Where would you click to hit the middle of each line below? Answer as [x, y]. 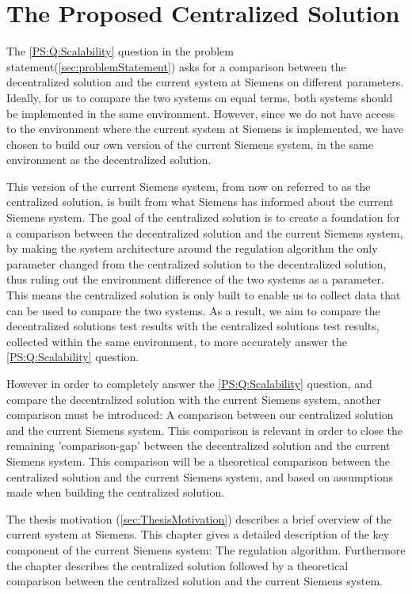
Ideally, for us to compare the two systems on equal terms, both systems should [200, 97]
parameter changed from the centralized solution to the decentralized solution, [196, 263]
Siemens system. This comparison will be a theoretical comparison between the [198, 461]
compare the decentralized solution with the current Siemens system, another [194, 399]
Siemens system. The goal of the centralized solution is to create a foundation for [204, 217]
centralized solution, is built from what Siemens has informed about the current [200, 202]
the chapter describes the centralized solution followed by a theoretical [177, 565]
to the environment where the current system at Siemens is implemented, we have [205, 129]
